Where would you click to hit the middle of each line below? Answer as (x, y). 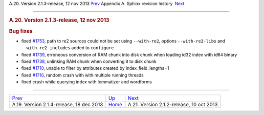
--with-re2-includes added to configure (68, 48)
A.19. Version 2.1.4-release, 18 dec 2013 (57, 104)
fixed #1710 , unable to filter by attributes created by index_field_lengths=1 (95, 68)
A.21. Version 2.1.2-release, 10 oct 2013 (173, 104)
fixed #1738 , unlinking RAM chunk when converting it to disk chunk (89, 61)
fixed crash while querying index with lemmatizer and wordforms (87, 82)
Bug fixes (21, 31)
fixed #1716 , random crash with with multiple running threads (82, 75)
